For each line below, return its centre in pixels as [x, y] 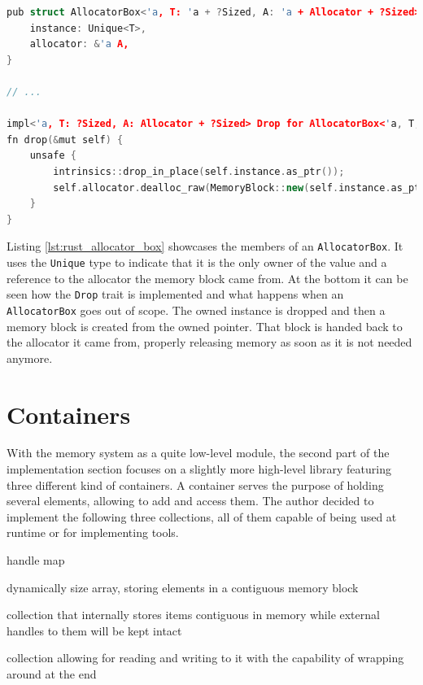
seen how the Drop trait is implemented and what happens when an [175, 294]
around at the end [52, 673]
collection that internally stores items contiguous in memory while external [193, 615]
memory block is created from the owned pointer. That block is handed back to [205, 326]
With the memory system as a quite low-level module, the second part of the [198, 453]
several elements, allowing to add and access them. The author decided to [190, 501]
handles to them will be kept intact [94, 630]
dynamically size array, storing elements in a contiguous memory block [183, 587]
